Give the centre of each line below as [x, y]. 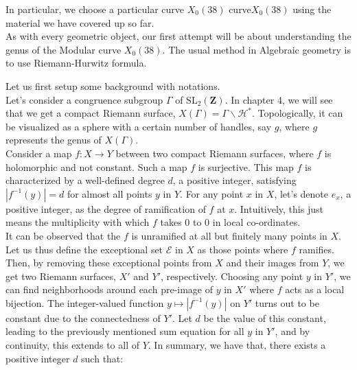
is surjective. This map [246, 166]
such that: [102, 358]
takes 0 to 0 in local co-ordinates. [230, 222]
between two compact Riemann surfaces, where [215, 153]
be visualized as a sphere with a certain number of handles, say [139, 126]
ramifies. [316, 249]
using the [312, 9]
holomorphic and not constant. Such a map [96, 166]
